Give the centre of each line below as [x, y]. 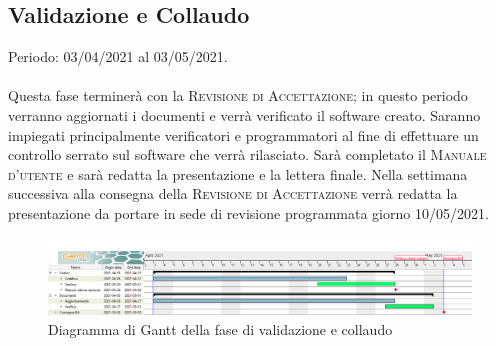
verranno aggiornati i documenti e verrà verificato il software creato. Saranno [244, 114]
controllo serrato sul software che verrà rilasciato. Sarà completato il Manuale [247, 154]
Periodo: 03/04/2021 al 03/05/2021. [118, 56]
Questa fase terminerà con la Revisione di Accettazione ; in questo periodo [238, 95]
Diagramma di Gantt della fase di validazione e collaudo [220, 328]
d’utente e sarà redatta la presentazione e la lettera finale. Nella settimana [238, 173]
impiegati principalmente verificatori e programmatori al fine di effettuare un [243, 134]
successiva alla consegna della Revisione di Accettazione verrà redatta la [233, 193]
